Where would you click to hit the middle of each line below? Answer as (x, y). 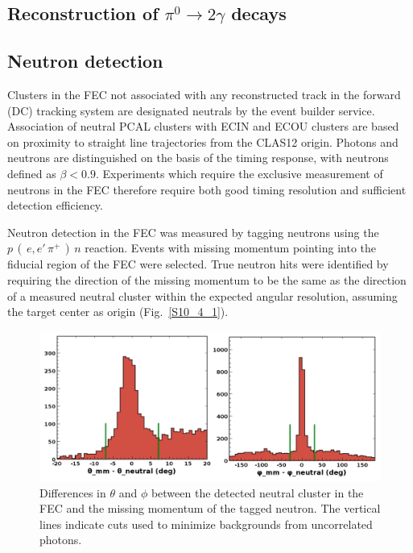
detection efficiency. (55, 205)
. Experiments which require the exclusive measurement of (239, 173)
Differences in (73, 492)
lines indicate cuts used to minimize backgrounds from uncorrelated (206, 524)
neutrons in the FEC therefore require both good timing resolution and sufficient (207, 189)
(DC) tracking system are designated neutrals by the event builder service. (191, 110)
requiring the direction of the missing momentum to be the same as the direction (207, 279)
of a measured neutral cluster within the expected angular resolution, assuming (202, 295)
